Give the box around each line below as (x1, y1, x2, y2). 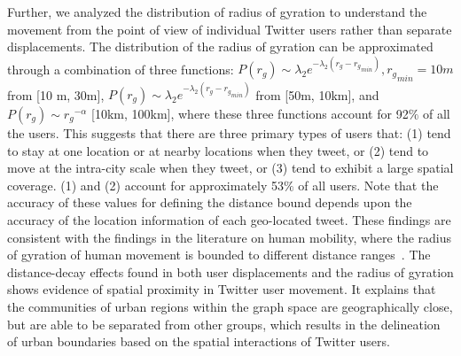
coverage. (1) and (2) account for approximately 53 (7, 175, 285, 194)
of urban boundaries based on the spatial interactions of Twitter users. (7, 332, 390, 351)
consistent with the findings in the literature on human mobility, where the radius (7, 228, 452, 246)
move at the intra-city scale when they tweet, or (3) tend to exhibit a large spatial (7, 159, 454, 177)
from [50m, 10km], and (255, 85, 379, 104)
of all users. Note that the (298, 175, 439, 194)
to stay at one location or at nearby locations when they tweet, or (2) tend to (7, 141, 429, 159)
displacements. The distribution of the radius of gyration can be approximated (7, 37, 434, 56)
